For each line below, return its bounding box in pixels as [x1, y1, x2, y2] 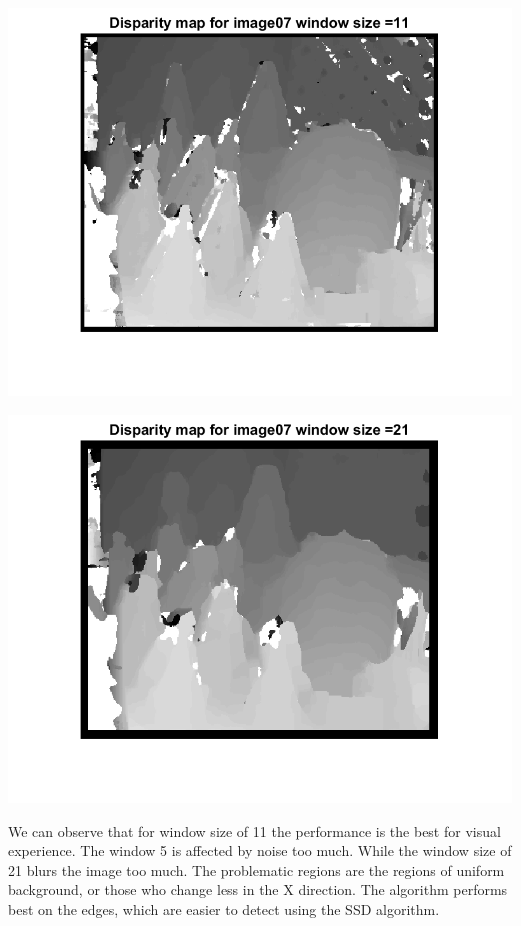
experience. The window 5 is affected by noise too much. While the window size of [8, 840, 512, 861]
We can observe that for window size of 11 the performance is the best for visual [8, 820, 501, 841]
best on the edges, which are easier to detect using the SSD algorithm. [8, 898, 440, 919]
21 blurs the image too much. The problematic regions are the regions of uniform [8, 859, 505, 880]
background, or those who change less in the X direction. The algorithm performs [8, 879, 508, 900]
